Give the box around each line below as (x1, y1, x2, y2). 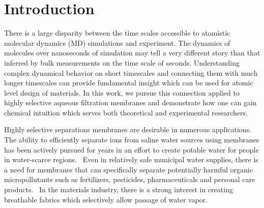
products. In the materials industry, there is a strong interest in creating (4, 184, 233, 195)
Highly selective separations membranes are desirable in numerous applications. (4, 124, 252, 135)
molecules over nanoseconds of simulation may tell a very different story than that (4, 47, 260, 58)
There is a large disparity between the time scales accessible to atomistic (4, 27, 230, 38)
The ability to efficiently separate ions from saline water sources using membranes (4, 134, 259, 145)
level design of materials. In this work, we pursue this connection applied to (4, 87, 240, 98)
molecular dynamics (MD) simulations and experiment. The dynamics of (4, 37, 230, 48)
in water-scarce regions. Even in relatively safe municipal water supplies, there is (4, 154, 258, 165)
